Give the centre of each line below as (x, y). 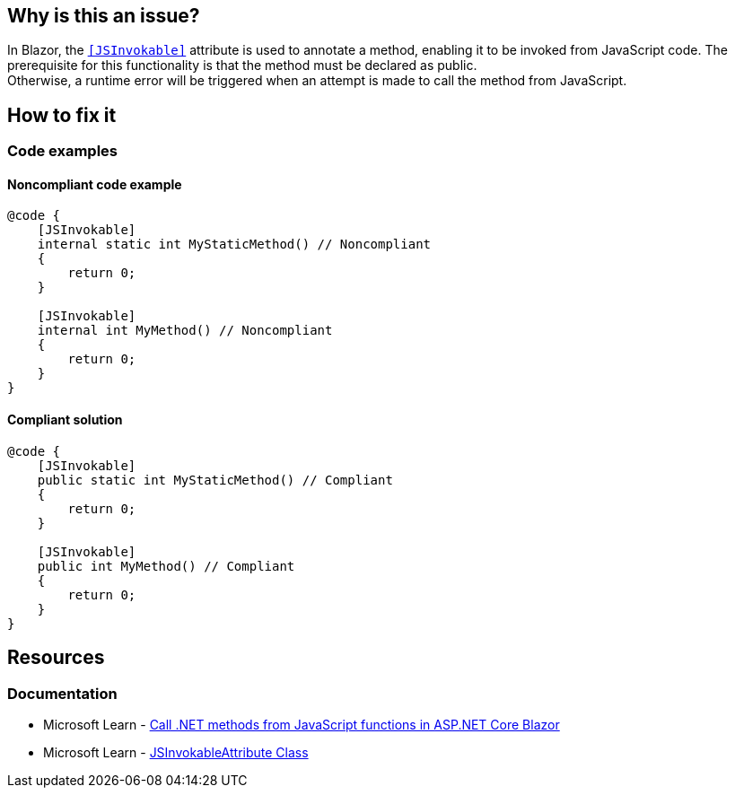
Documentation (62, 693)
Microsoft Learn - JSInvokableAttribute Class (176, 752)
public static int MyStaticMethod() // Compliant (215, 480)
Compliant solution (65, 420)
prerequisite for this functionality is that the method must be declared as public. (242, 66)
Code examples (63, 151)
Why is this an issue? (104, 16)
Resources (56, 658)
